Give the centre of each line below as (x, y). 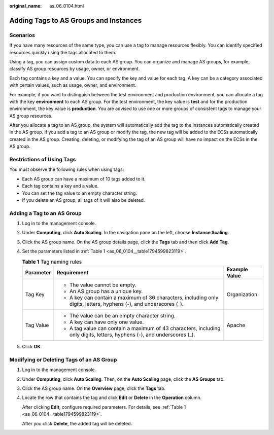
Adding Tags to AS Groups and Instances (76, 20)
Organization (242, 295)
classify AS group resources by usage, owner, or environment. (75, 69)
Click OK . (32, 347)
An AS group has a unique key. (106, 292)
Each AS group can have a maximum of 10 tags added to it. (84, 179)
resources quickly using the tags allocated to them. (63, 52)
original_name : (26, 6)
